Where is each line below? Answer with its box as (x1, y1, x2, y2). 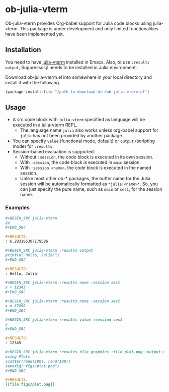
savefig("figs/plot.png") (5, 363, 59, 369)
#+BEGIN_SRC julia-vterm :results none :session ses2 (5, 299, 121, 304)
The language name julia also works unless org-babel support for (20, 127, 158, 133)
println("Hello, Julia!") (5, 252, 59, 258)
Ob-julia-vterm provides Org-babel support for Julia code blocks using (5, 20, 152, 26)
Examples (5, 204, 30, 211)
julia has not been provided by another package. (20, 133, 124, 139)
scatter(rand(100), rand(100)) (5, 359, 71, 364)
